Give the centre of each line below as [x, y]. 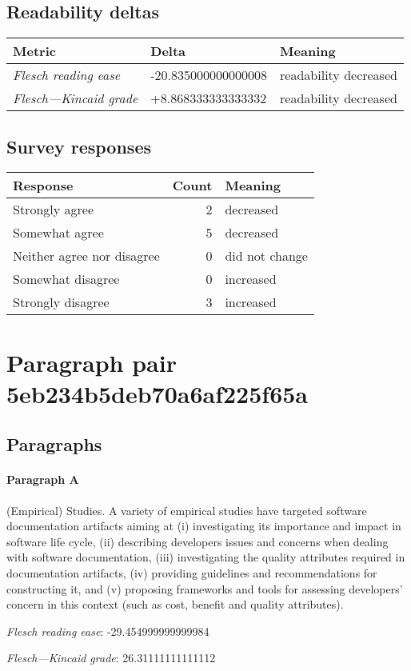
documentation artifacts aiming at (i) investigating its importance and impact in [204, 526]
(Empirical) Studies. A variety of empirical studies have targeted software [187, 510]
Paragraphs [54, 444]
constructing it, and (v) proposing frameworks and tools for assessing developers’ [205, 588]
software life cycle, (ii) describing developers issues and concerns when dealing [198, 541]
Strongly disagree [61, 302]
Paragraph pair [92, 362]
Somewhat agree [58, 233]
